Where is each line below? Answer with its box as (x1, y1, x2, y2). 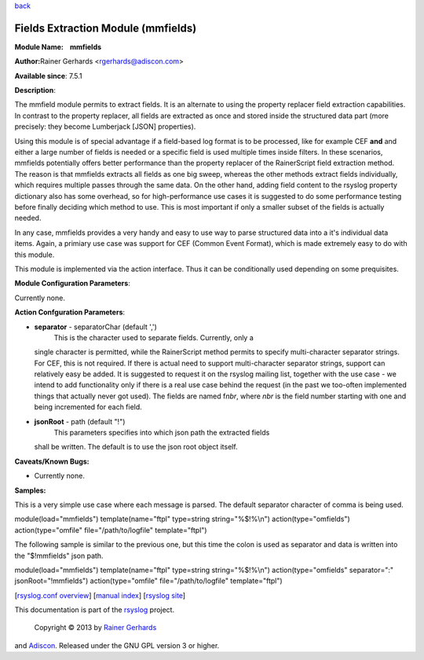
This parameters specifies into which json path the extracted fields (53, 428, 270, 438)
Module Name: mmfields (14, 42, 102, 51)
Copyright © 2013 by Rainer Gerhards (34, 623, 157, 632)
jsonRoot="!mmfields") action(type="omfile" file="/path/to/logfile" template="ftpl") (14, 576, 283, 585)
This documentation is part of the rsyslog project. (14, 605, 175, 614)
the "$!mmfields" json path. (14, 551, 104, 560)
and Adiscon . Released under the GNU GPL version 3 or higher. (14, 640, 220, 650)
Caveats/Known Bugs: (14, 456, 90, 466)
